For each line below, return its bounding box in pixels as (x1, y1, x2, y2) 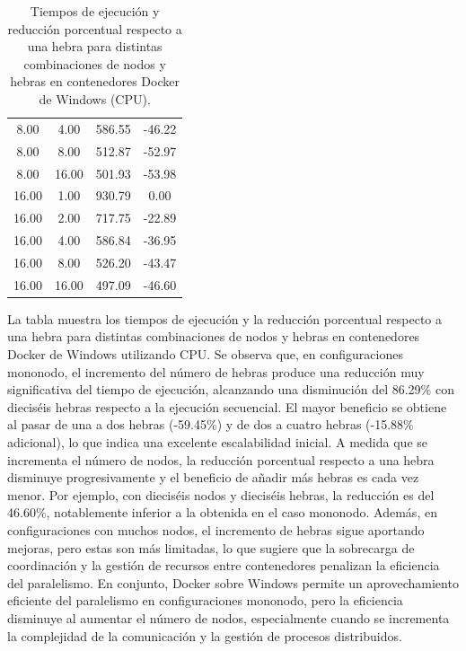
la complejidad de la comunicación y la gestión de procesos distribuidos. (7, 626, 402, 645)
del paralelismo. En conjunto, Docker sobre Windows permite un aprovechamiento (7, 573, 459, 592)
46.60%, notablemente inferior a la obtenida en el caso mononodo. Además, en (7, 503, 437, 522)
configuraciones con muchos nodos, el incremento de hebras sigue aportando (7, 520, 425, 539)
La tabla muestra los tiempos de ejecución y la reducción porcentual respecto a (7, 309, 443, 328)
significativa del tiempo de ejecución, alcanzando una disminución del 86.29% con (7, 380, 454, 399)
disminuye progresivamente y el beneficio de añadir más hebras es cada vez (7, 468, 419, 487)
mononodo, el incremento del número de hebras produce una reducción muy (7, 362, 425, 381)
